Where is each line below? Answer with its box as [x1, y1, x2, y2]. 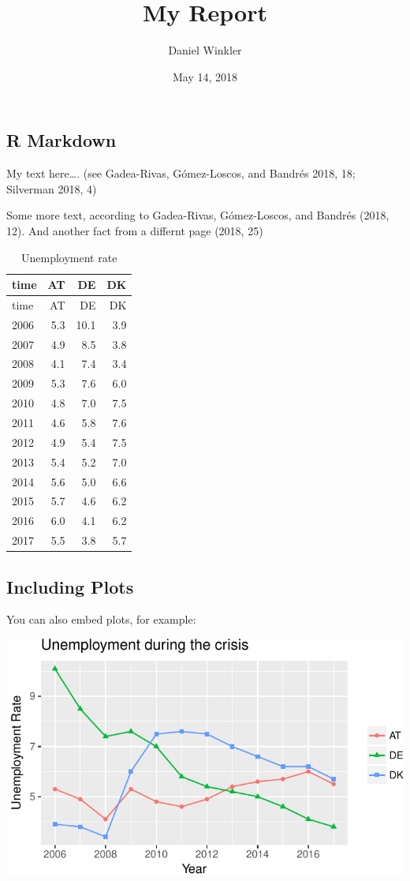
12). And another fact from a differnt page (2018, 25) [6, 222, 263, 238]
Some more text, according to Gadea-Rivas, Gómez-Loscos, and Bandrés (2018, [6, 207, 389, 223]
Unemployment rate [21, 249, 117, 265]
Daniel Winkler [168, 42, 242, 58]
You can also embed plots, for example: [6, 611, 196, 628]
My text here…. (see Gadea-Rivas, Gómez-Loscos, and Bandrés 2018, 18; [6, 165, 356, 182]
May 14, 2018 [172, 68, 238, 84]
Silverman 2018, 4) [6, 180, 97, 197]
